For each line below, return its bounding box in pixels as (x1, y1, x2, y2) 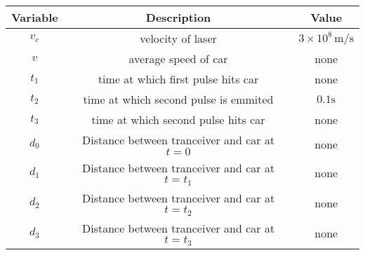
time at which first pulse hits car (98, 71, 259, 87)
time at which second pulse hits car (91, 111, 265, 127)
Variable (11, 9, 58, 25)
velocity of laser (140, 30, 217, 46)
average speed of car (128, 50, 228, 67)
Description (145, 9, 211, 25)
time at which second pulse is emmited (83, 91, 274, 107)
